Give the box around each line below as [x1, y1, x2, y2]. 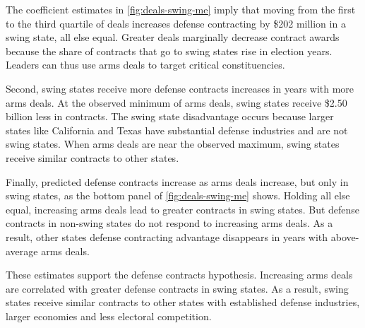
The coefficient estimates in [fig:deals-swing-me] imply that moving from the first [6, 2, 356, 16]
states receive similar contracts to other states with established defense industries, [6, 295, 360, 310]
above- [330, 229, 359, 244]
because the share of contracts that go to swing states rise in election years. [6, 43, 333, 58]
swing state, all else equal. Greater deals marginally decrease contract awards [6, 30, 340, 45]
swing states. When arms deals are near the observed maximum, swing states [6, 136, 340, 151]
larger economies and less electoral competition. [6, 308, 212, 323]
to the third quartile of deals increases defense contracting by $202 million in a [6, 16, 346, 30]
